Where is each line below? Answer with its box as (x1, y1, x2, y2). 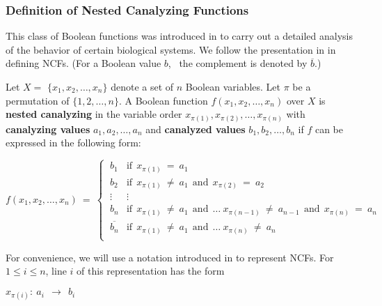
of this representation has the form (77, 263, 225, 278)
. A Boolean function (118, 93, 208, 107)
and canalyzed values (145, 121, 246, 136)
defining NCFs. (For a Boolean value (6, 56, 161, 70)
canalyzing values (6, 121, 90, 136)
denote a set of (111, 79, 174, 93)
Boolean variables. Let (185, 79, 281, 93)
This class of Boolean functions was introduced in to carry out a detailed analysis (6, 29, 353, 43)
